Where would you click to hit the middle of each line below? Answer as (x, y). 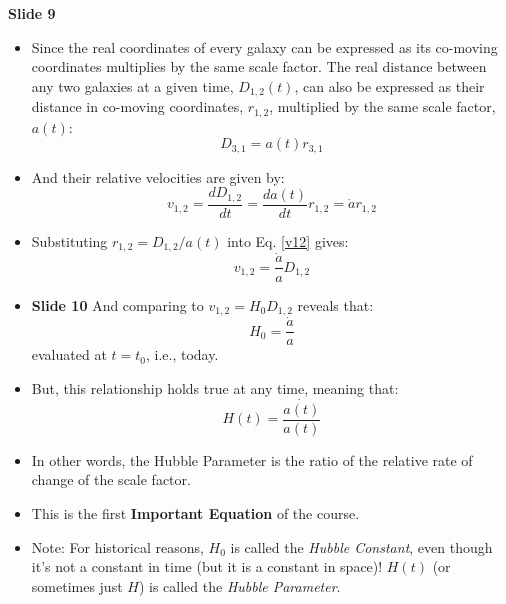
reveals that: (335, 304)
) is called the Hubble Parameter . (239, 585)
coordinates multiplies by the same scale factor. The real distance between (259, 66)
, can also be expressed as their (389, 85)
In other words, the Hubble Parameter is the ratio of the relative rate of (252, 459)
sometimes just (77, 585)
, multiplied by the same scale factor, (382, 106)
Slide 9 (32, 13)
